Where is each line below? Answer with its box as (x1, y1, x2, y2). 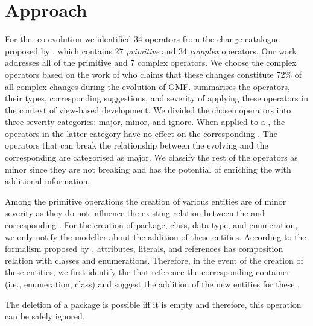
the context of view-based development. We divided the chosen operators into (5, 103, 291, 116)
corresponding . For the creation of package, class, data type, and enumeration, (5, 219, 298, 231)
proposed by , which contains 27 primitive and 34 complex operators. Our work (5, 44, 297, 57)
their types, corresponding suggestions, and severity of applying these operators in (5, 92, 308, 104)
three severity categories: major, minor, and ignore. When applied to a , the (5, 115, 285, 128)
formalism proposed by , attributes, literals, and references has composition (5, 242, 283, 255)
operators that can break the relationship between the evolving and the (5, 139, 268, 152)
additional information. (5, 174, 90, 187)
